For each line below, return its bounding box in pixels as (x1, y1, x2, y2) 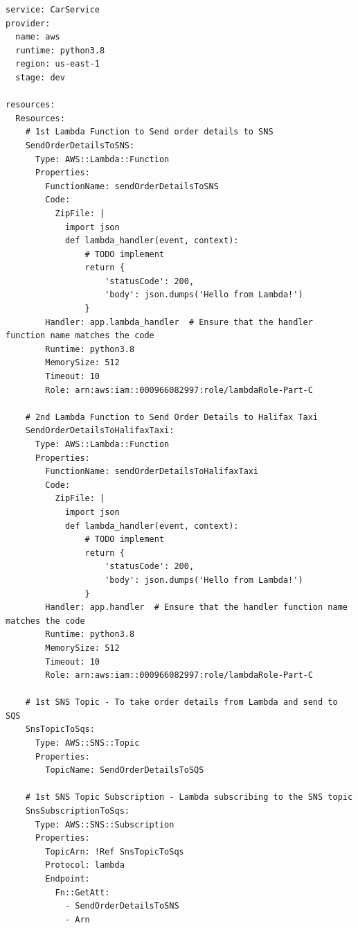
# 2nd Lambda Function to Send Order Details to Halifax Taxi (25, 412, 319, 422)
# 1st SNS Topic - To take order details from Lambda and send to (25, 697, 338, 708)
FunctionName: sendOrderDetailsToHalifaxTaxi (45, 466, 259, 477)
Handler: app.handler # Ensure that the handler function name (45, 602, 348, 613)
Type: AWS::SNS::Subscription (35, 819, 174, 830)
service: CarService (6, 5, 100, 15)
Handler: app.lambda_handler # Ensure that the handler (45, 317, 313, 327)
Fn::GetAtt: (55, 887, 110, 898)
